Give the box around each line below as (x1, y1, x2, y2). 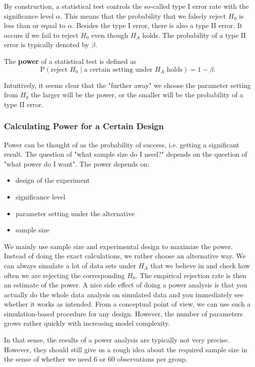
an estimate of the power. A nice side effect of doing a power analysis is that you (4, 280, 247, 290)
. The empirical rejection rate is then (136, 270, 247, 280)
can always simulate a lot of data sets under (4, 260, 137, 270)
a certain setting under (84, 66, 153, 73)
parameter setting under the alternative (15, 208, 135, 218)
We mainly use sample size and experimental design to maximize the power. (4, 241, 233, 251)
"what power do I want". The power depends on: (4, 158, 150, 169)
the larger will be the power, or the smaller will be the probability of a (31, 89, 244, 100)
